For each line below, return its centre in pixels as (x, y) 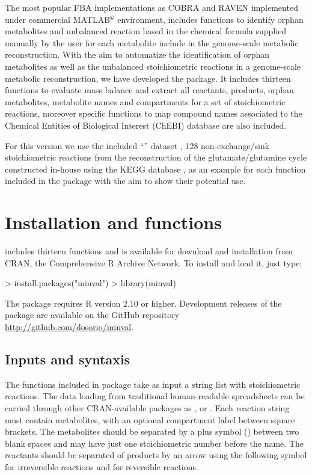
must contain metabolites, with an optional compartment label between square (150, 419)
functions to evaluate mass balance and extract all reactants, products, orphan (149, 90)
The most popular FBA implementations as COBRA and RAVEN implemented (151, 7)
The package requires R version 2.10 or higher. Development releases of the (143, 303)
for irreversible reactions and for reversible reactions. (102, 466)
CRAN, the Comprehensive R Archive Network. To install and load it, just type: (154, 262)
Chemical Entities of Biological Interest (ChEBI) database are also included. (146, 125)
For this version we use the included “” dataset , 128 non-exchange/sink (137, 145)
